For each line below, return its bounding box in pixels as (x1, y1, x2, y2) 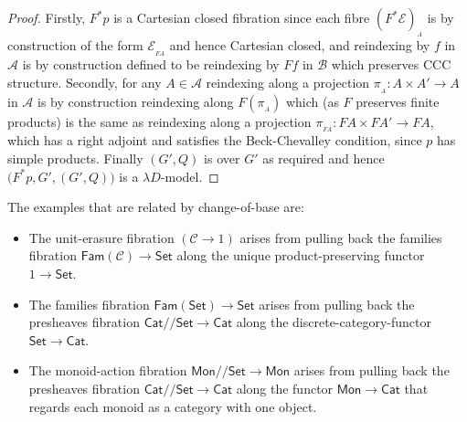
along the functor (236, 378, 334, 397)
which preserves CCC (331, 55, 451, 74)
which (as (285, 91, 339, 111)
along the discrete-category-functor (236, 312, 431, 332)
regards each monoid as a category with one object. (28, 396, 317, 416)
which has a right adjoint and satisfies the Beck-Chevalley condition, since (7, 131, 422, 150)
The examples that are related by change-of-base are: (7, 197, 304, 216)
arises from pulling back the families (239, 227, 442, 247)
